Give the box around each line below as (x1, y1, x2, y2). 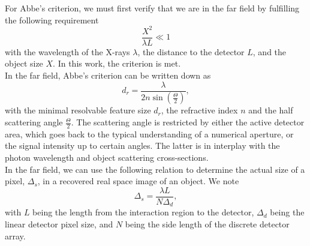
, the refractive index (161, 104, 238, 116)
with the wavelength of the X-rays (5, 45, 130, 58)
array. (5, 229, 26, 242)
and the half (248, 104, 293, 116)
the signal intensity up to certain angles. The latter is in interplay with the (5, 139, 280, 152)
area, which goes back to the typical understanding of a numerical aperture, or (5, 127, 294, 140)
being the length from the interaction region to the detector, (32, 206, 254, 218)
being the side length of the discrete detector (125, 217, 290, 230)
